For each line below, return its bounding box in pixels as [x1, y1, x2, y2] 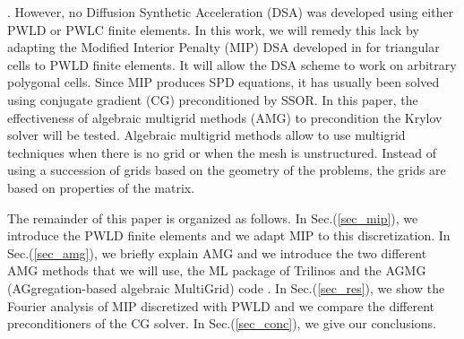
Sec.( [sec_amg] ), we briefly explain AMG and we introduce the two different [7, 243, 427, 262]
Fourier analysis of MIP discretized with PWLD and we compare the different [7, 296, 435, 315]
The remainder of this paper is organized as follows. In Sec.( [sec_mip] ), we [7, 208, 418, 227]
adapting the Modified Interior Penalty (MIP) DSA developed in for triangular [7, 38, 440, 56]
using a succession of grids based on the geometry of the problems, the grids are [7, 161, 446, 179]
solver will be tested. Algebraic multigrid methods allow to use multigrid [7, 126, 406, 144]
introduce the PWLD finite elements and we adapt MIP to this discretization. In [7, 226, 451, 245]
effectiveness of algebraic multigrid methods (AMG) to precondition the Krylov [7, 108, 443, 126]
